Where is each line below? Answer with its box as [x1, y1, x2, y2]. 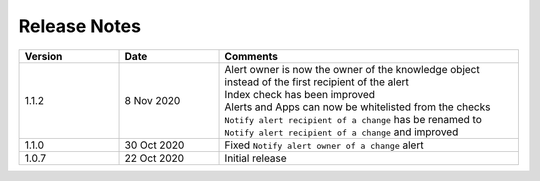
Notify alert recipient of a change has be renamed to [224, 112, 482, 126]
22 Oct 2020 [124, 151, 185, 165]
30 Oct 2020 [124, 138, 185, 152]
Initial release [224, 151, 287, 165]
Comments [224, 49, 279, 63]
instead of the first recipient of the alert [224, 75, 410, 89]
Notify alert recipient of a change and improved [224, 125, 459, 139]
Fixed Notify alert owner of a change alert [224, 138, 424, 152]
